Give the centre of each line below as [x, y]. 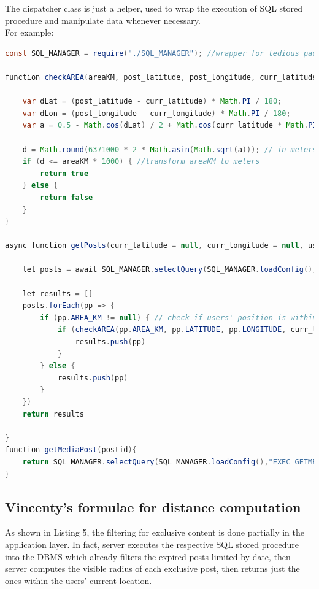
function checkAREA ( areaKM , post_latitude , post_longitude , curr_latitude [161, 77]
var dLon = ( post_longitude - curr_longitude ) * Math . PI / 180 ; [156, 113]
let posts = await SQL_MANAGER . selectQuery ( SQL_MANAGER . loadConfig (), [170, 270]
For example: [29, 32]
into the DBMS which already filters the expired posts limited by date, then [148, 556]
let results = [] [58, 294]
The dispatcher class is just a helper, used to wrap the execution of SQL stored [154, 8]
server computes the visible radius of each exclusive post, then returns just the [152, 568]
